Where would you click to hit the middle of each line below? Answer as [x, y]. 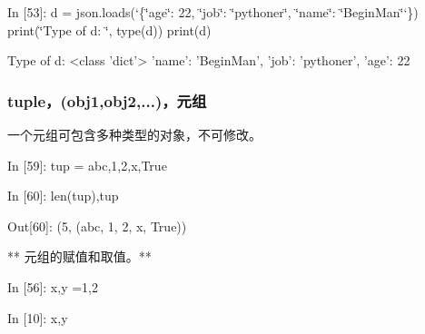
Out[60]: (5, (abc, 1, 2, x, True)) [97, 226]
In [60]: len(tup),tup [63, 196]
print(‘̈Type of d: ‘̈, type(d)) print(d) [109, 29]
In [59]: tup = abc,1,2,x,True [87, 165]
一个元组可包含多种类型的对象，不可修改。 [134, 134]
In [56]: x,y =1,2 [53, 286]
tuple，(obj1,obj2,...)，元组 [107, 100]
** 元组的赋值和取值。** [79, 256]
